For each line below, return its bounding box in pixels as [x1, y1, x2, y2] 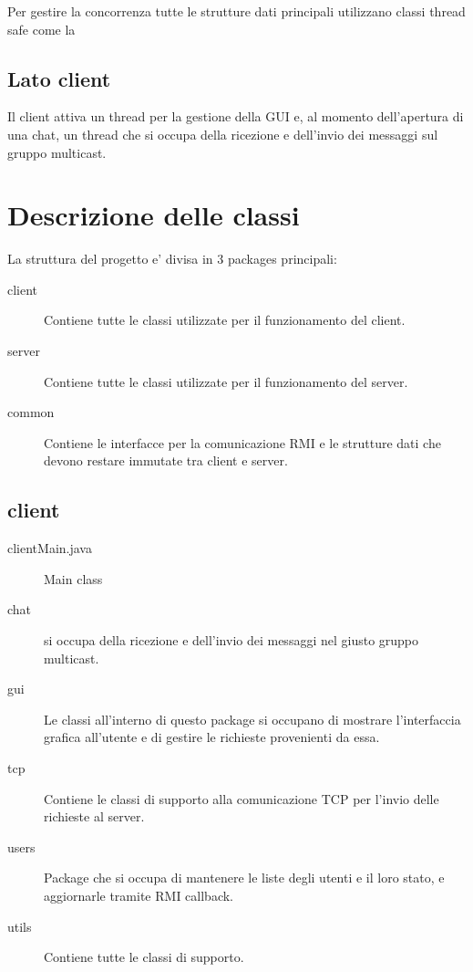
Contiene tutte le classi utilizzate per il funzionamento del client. [44, 310, 406, 329]
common [7, 402, 55, 422]
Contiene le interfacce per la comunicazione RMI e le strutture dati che [44, 433, 441, 452]
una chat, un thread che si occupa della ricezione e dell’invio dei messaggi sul [7, 124, 438, 143]
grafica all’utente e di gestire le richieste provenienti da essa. [44, 727, 380, 747]
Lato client [7, 64, 111, 92]
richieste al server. [44, 807, 145, 826]
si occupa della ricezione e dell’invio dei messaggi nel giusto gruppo [44, 631, 419, 650]
